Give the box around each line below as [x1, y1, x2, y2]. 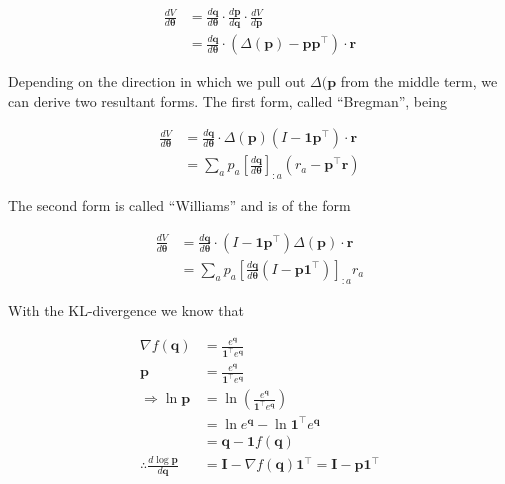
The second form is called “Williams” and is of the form [8, 195, 351, 216]
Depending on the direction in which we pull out [8, 71, 306, 92]
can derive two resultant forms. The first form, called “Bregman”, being [8, 90, 447, 111]
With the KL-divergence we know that [8, 299, 244, 320]
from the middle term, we [340, 71, 498, 92]
